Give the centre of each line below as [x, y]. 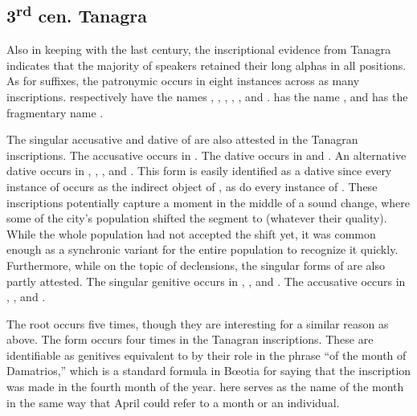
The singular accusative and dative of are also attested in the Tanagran [182, 139]
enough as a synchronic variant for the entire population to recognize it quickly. [202, 249]
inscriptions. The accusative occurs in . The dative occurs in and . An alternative [206, 155]
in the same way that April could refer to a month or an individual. [173, 402]
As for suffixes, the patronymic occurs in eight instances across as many [183, 81]
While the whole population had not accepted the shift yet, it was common [191, 233]
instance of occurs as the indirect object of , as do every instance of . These [192, 186]
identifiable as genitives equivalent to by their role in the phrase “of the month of [206, 355]
